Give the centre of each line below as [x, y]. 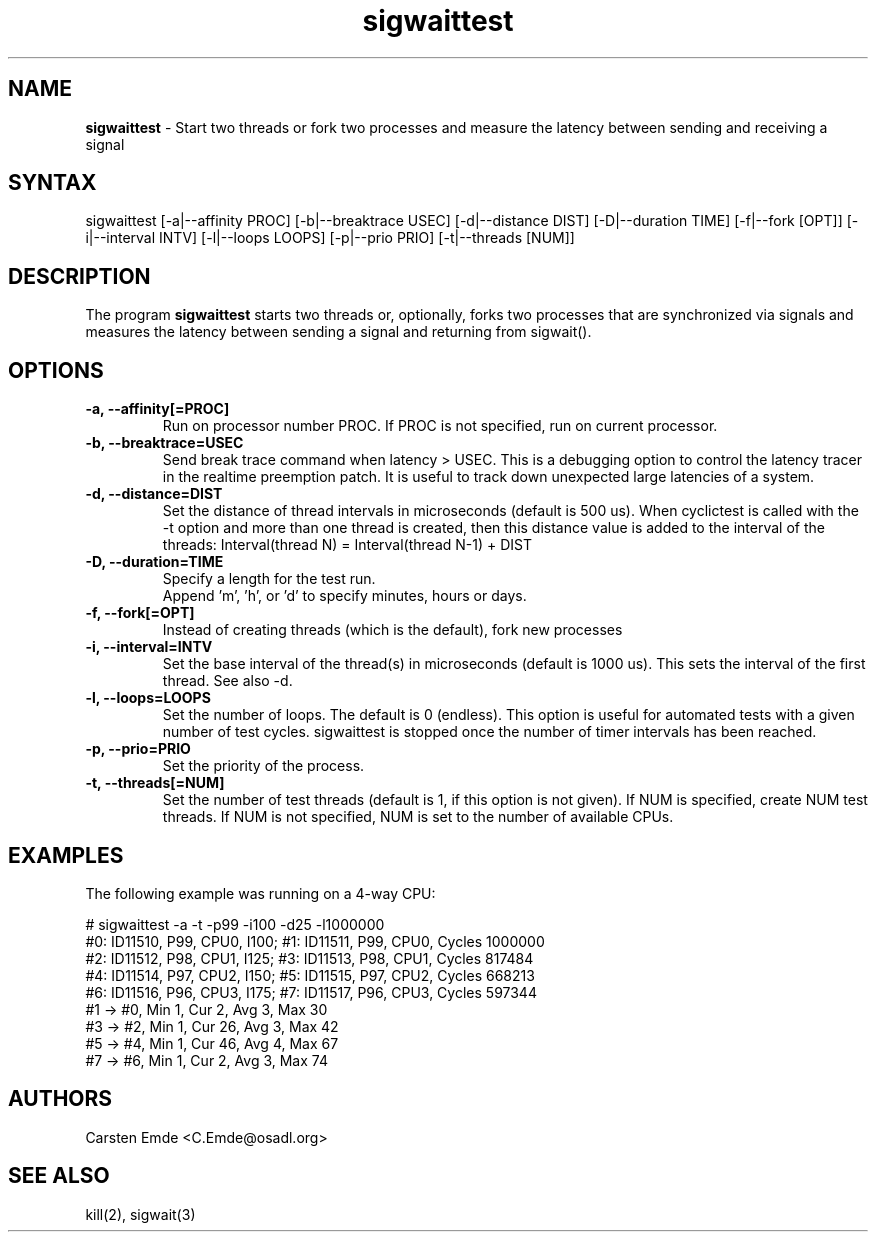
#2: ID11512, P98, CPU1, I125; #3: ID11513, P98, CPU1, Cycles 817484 [309, 958]
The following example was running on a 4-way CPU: [260, 893]
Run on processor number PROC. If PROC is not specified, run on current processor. [440, 426]
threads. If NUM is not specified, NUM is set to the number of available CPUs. [418, 817]
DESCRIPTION [79, 276]
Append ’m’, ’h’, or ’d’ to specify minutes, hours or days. [344, 596]
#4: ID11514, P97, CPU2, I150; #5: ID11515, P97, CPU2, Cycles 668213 [310, 975]
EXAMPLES [66, 855]
